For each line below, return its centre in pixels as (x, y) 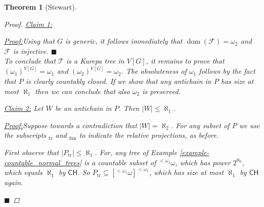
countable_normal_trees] (43, 162)
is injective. (31, 51)
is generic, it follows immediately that (124, 41)
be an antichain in (83, 108)
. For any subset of (200, 125)
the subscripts (25, 135)
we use (249, 125)
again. (14, 182)
